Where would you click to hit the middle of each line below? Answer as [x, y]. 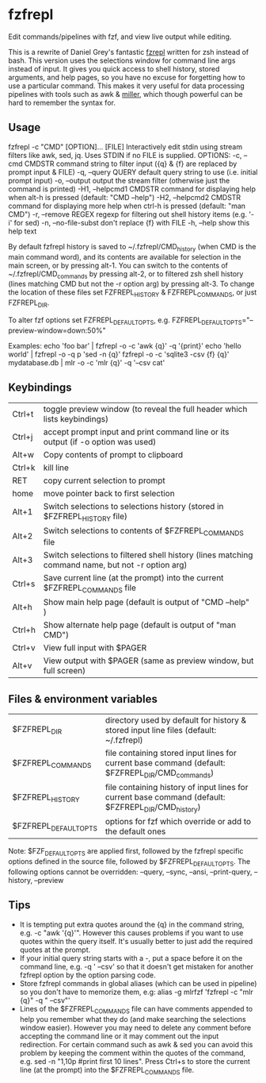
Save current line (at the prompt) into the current [133, 577]
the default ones [135, 831]
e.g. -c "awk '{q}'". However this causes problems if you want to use [131, 933]
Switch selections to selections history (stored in [133, 506]
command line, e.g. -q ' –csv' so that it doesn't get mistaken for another [136, 966]
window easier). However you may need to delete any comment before [135, 1027]
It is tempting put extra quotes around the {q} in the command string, [132, 924]
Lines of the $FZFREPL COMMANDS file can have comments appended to [136, 1010]
